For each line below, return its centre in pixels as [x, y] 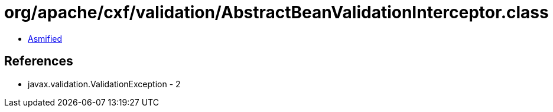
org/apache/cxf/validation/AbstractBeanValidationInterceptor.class [276, 12]
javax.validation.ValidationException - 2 [104, 84]
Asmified [45, 38]
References [39, 61]
